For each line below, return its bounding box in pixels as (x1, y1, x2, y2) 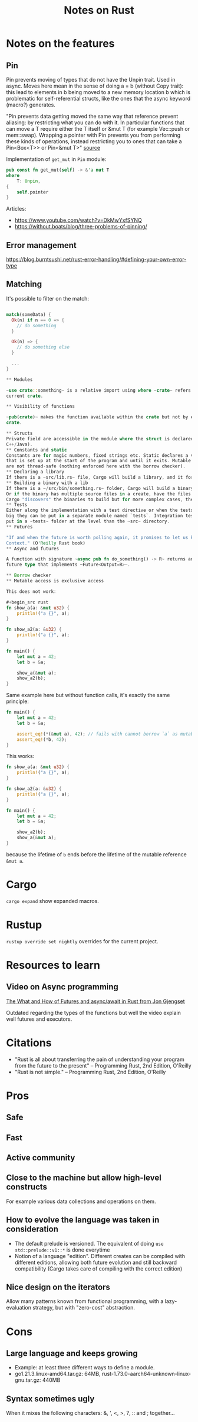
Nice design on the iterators (6, 1282, 111, 1292)
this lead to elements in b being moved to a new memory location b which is (6, 89, 190, 95)
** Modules (6, 376, 33, 382)
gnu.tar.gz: (14, 1376, 41, 1384)
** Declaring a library (6, 469, 65, 475)
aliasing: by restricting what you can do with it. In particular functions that (6, 119, 184, 126)
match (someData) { (6, 311, 51, 317)
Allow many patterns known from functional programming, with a (6, 1298, 164, 1305)
